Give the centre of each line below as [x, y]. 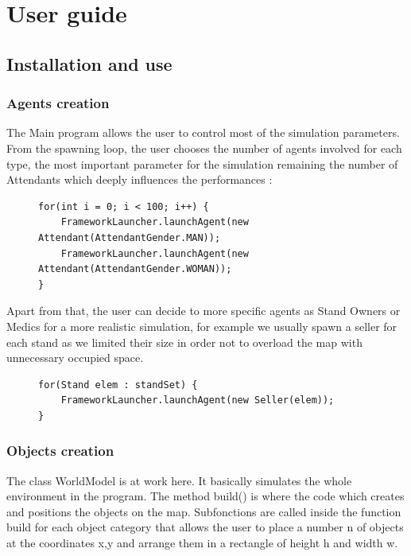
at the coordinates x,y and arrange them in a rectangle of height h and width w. [202, 543]
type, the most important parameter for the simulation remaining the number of [202, 163]
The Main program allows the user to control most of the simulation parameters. [203, 132]
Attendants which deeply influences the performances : [140, 179]
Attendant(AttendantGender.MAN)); [130, 237]
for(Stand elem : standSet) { [118, 385]
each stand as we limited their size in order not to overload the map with [184, 342]
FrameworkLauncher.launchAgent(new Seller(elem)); [198, 400]
